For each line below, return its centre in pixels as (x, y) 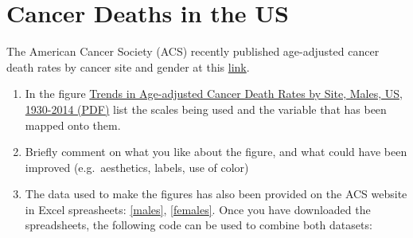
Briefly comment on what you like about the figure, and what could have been (216, 152)
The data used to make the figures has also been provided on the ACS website (216, 194)
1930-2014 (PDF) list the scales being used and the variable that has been (206, 109)
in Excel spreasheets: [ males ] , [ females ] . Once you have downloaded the (198, 209)
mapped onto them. (73, 125)
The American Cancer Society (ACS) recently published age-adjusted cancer (193, 51)
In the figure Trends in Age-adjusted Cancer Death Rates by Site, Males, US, (214, 94)
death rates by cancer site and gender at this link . (128, 66)
